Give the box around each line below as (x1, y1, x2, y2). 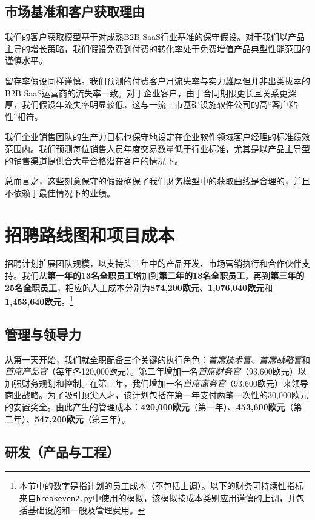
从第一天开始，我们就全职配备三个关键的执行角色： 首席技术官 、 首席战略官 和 (5, 353, 310, 365)
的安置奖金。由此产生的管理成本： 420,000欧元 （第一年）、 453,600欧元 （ (5, 401, 294, 413)
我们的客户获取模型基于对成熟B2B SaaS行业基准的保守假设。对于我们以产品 (5, 30, 305, 43)
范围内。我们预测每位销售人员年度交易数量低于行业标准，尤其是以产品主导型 (5, 142, 310, 155)
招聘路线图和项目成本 (5, 222, 175, 247)
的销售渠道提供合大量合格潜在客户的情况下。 (5, 154, 183, 167)
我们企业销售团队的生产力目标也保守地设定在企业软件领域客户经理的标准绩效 (5, 130, 310, 143)
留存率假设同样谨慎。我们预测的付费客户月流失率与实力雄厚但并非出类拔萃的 (5, 74, 310, 87)
